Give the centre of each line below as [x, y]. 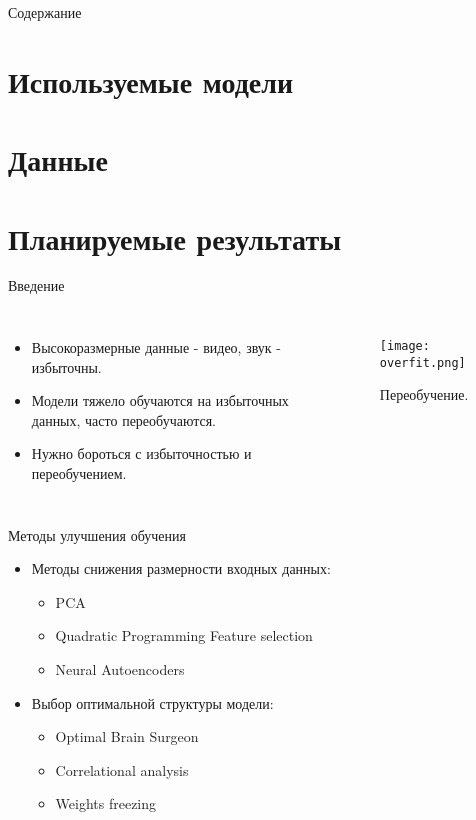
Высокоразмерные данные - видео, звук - [156, 347]
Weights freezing [106, 803]
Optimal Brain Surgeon [127, 736]
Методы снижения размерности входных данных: [181, 568]
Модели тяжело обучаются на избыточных [160, 400]
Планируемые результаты [175, 237]
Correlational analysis [122, 769]
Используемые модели [151, 80]
